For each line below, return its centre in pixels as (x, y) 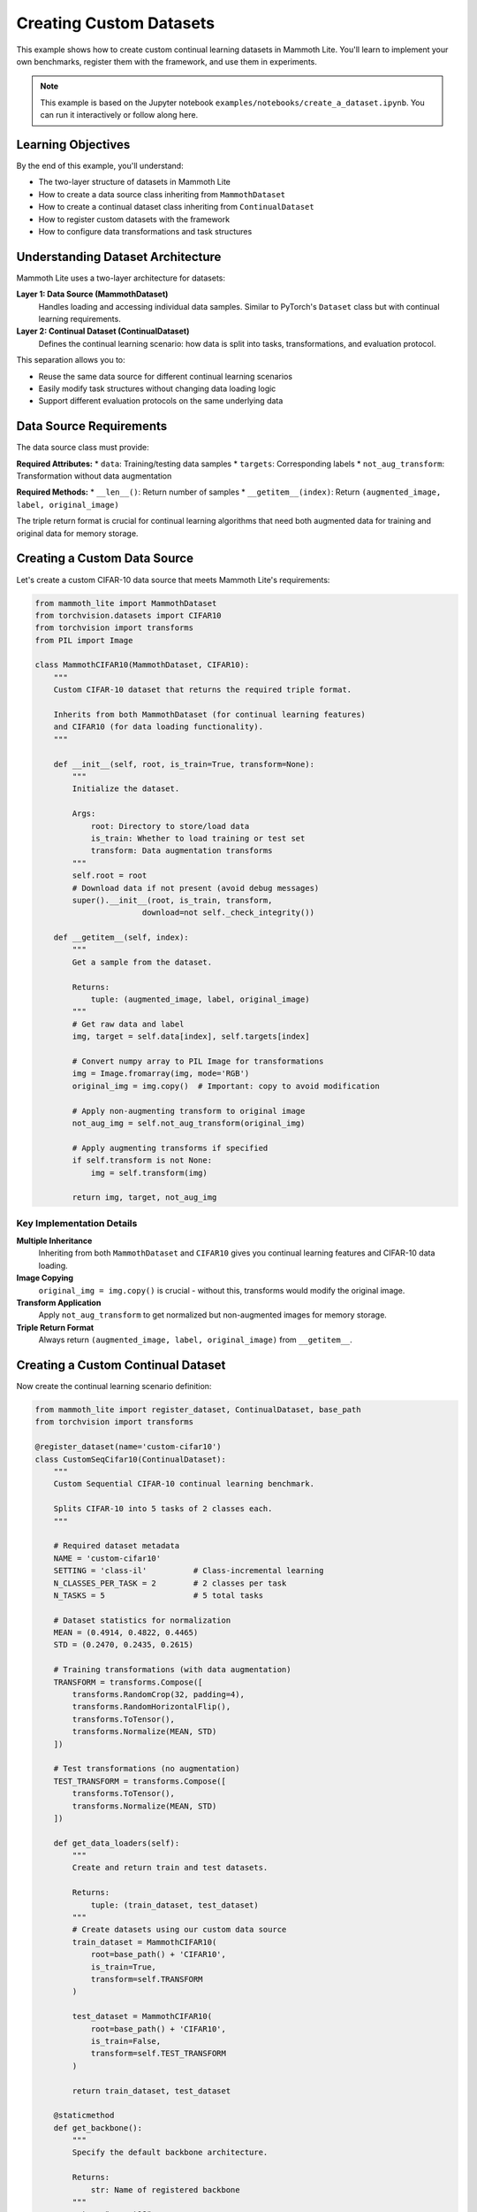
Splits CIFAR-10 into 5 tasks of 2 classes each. (163, 1509)
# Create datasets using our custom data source (179, 1930)
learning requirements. (79, 319)
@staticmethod (84, 2116)
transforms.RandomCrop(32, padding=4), (158, 1695)
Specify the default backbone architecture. (170, 2153)
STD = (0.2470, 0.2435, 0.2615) (124, 1645)
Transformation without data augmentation (94, 476)
